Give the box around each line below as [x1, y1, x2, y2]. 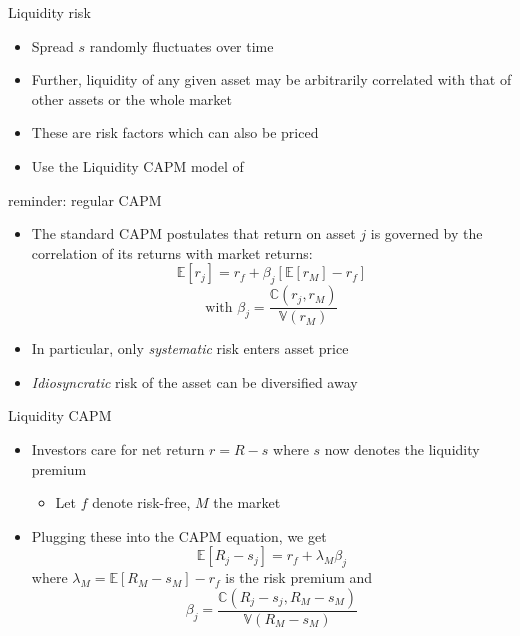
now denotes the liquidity [324, 438, 480, 459]
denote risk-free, [92, 492, 191, 513]
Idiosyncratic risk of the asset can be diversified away [31, 371, 358, 392]
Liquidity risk [8, 2, 91, 22]
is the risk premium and [225, 567, 373, 588]
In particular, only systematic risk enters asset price [31, 338, 349, 359]
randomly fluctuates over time [89, 35, 274, 56]
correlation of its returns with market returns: [31, 242, 313, 263]
